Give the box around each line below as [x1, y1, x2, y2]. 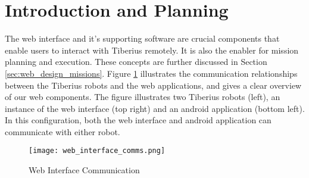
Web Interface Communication [29, 164, 140, 176]
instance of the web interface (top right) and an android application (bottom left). [5, 102, 305, 114]
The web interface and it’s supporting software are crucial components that [5, 32, 280, 45]
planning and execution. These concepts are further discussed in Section [5, 55, 267, 68]
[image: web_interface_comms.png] [29, 146, 166, 155]
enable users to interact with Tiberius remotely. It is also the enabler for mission [5, 43, 299, 56]
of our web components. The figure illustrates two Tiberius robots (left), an [5, 90, 280, 103]
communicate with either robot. [5, 125, 120, 138]
